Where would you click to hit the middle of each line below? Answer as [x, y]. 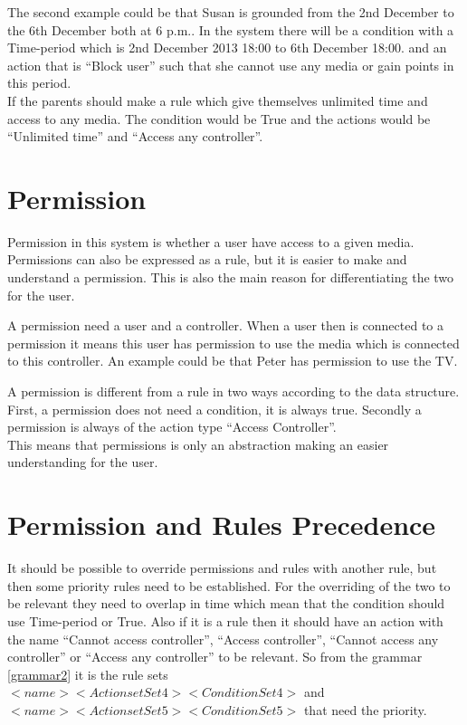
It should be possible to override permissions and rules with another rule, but [222, 568]
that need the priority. [365, 709]
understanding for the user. [83, 462]
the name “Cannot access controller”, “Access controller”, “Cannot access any [223, 639]
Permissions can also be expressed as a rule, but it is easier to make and [207, 259]
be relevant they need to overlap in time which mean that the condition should [226, 603]
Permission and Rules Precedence [222, 525]
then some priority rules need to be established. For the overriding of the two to [229, 585]
